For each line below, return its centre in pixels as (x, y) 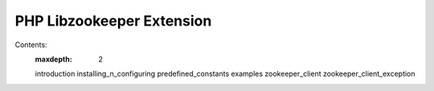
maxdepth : (53, 59)
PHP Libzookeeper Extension (113, 21)
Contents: (31, 45)
